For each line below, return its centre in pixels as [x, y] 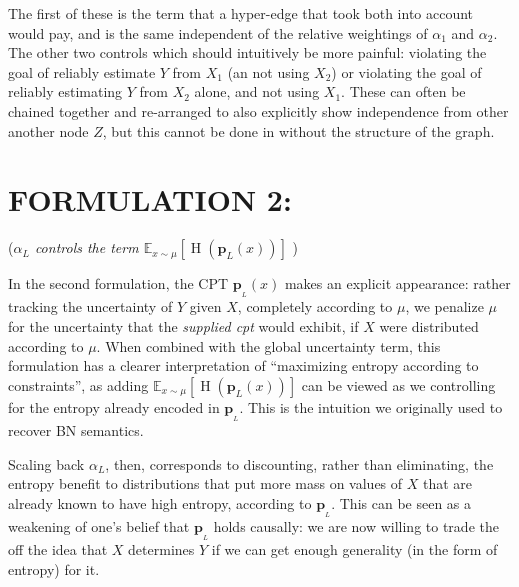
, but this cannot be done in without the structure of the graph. [298, 130]
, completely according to [315, 306]
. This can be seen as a [401, 502]
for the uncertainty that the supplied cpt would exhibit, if [183, 326]
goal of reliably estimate [82, 71]
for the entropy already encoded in [114, 406]
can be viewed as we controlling [398, 384]
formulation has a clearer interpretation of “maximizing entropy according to [243, 365]
